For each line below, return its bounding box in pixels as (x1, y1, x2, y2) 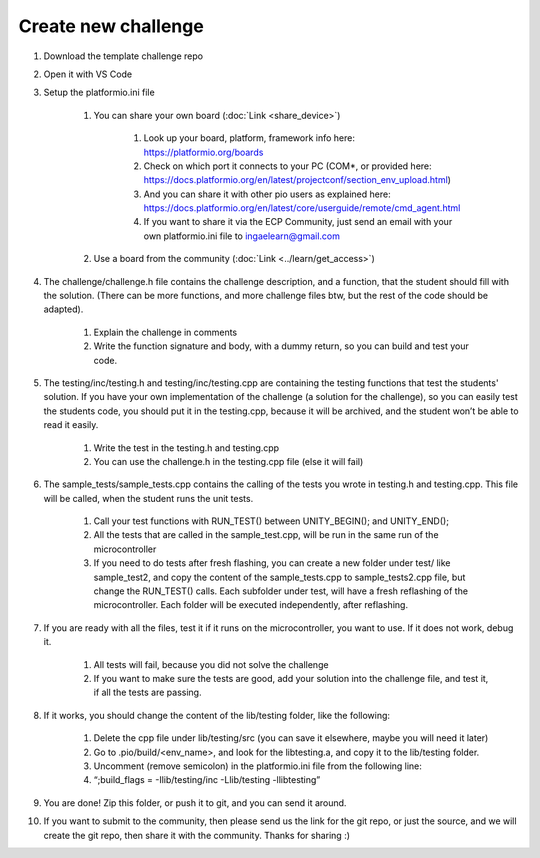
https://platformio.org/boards (143, 146, 264, 158)
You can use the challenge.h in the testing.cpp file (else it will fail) (93, 455, 364, 467)
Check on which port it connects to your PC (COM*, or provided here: (143, 160, 432, 172)
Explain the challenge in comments (93, 326, 238, 338)
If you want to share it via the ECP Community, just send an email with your (143, 216, 453, 228)
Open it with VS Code (43, 68, 133, 80)
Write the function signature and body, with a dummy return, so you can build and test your (93, 340, 470, 352)
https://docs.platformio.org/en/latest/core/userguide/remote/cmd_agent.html (143, 202, 461, 214)
